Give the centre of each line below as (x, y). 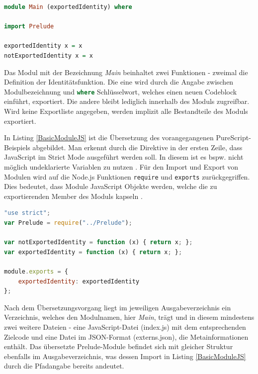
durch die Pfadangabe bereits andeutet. (64, 366)
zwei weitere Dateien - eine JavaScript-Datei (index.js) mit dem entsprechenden (125, 327)
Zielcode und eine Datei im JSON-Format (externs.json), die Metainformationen (126, 336)
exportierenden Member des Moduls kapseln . (73, 196)
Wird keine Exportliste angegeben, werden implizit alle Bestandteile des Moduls (126, 111)
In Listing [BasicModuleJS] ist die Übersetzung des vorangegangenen (109, 138)
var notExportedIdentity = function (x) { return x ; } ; (98, 242)
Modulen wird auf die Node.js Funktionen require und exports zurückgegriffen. (127, 176)
